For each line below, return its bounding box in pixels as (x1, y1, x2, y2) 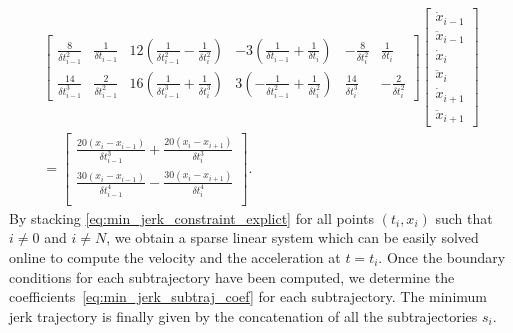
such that (435, 207, 493, 228)
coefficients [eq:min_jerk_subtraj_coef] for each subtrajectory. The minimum (9, 286, 488, 307)
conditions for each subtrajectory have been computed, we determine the (9, 266, 455, 287)
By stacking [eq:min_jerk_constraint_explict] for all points (9, 207, 374, 228)
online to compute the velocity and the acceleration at (9, 246, 341, 267)
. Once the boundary (378, 246, 506, 267)
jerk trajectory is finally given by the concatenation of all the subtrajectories (9, 305, 478, 326)
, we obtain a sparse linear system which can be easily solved (106, 227, 479, 248)
